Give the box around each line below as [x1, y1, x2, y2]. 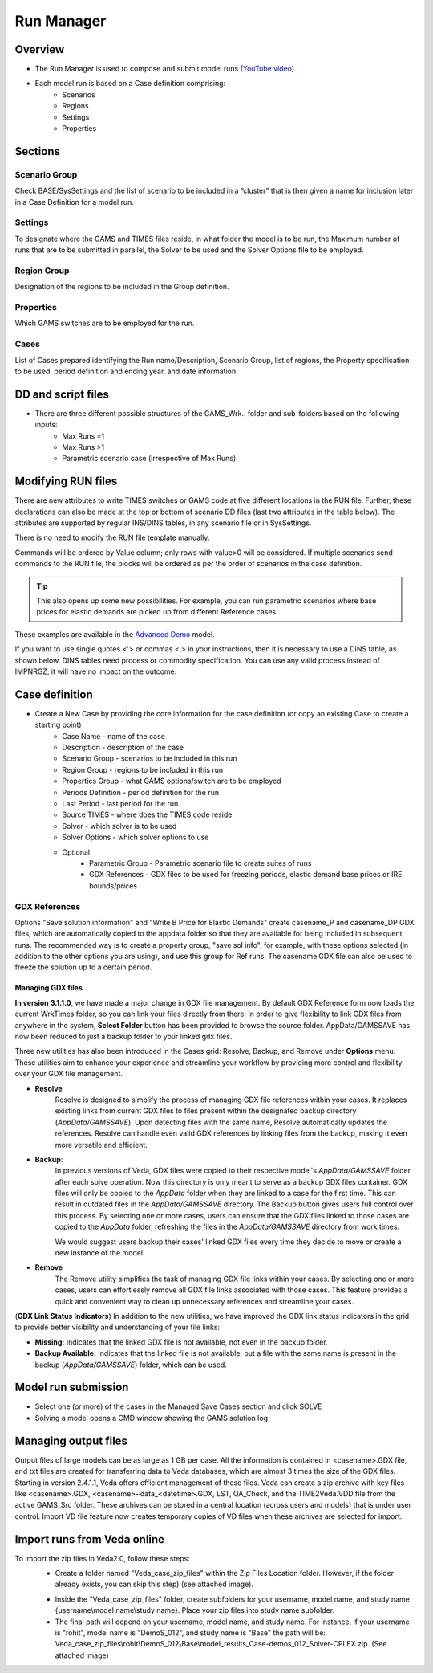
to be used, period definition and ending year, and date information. [14, 366, 238, 376]
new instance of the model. [55, 1248, 145, 1258]
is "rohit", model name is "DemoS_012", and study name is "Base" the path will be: [55, 1627, 326, 1638]
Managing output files [14, 1434, 128, 1447]
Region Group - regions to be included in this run [62, 765, 224, 774]
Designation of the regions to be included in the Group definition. [14, 282, 229, 292]
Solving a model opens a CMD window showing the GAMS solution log [34, 1413, 269, 1422]
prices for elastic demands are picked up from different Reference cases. [36, 607, 278, 617]
